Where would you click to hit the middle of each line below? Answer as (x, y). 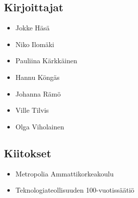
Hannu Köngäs (37, 77)
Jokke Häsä (33, 28)
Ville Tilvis (32, 110)
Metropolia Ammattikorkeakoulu (65, 173)
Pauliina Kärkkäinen (46, 61)
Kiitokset (28, 153)
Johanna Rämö (38, 93)
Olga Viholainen (40, 126)
